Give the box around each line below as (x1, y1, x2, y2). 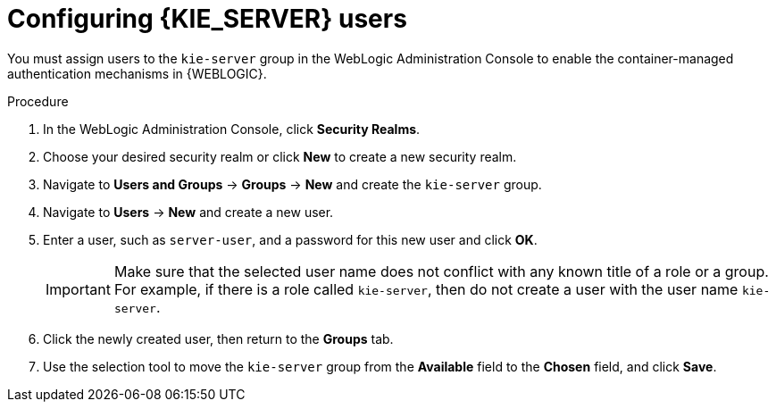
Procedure (7, 93, 69, 109)
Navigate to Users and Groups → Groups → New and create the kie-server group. (43, 176, 542, 192)
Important (46, 280, 111, 298)
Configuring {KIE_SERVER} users (7, 4, 407, 34)
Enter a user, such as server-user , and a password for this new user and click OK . (43, 231, 538, 247)
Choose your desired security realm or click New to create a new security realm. (43, 148, 517, 164)
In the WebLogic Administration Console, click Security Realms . (43, 121, 421, 137)
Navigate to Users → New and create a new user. (43, 204, 334, 220)
